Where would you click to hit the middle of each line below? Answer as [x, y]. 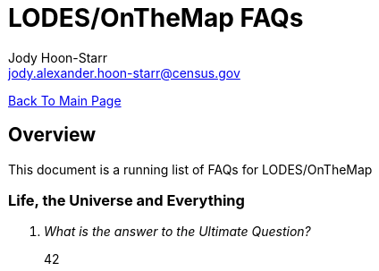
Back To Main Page [65, 100]
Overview [52, 135]
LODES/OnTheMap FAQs [156, 18]
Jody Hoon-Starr [58, 57]
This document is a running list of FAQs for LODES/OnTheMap [190, 169]
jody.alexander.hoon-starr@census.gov [124, 72]
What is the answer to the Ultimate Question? [177, 232]
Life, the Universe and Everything [126, 200]
